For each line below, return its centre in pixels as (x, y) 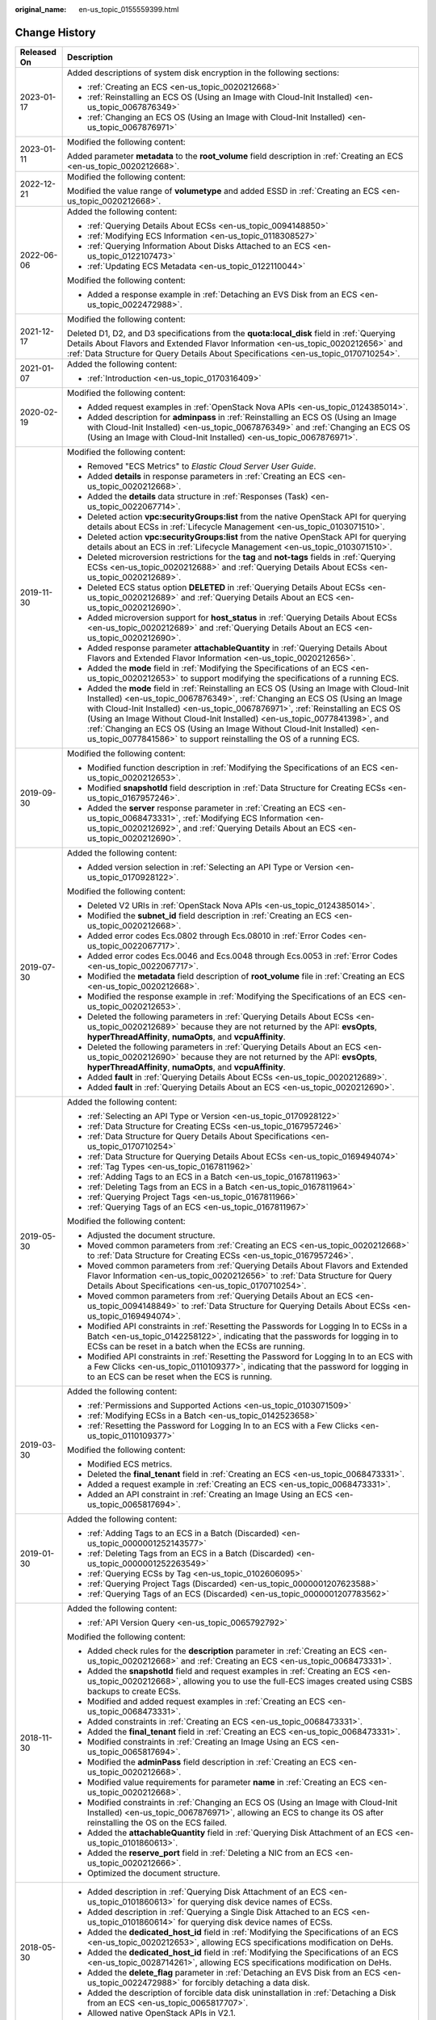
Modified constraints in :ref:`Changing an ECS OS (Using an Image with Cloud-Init (243, 1802)
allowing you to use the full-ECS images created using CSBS (298, 1681)
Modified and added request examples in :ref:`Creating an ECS (207, 1701)
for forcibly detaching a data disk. (246, 1982)
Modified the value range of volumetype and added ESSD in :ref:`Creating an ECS (223, 191)
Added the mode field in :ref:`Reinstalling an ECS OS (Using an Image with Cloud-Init (248, 688)
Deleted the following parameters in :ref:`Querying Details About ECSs (221, 1016)
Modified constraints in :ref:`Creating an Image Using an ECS (203, 1741)
